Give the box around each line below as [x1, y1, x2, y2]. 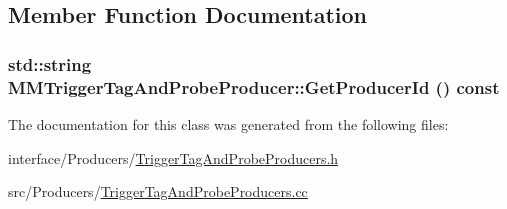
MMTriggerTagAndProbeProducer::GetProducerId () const [8, 74, 500, 99]
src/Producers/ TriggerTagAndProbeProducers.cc [8, 181, 308, 202]
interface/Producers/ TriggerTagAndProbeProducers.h [8, 147, 339, 168]
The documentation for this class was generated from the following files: [8, 113, 449, 134]
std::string [8, 51, 92, 76]
